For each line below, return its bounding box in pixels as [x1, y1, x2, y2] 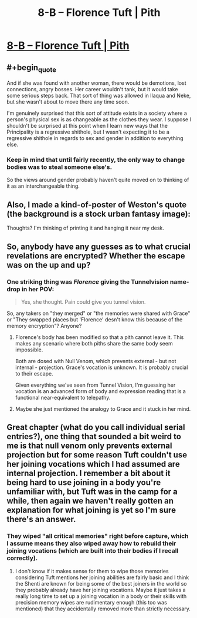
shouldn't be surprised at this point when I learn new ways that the [6, 122, 168, 129]
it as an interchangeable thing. [6, 182, 80, 190]
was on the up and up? [6, 260, 91, 270]
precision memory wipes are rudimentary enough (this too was [15, 599, 168, 606]
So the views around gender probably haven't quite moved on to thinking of [6, 177, 189, 184]
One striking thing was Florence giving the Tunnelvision [6, 277, 169, 285]
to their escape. [15, 370, 53, 377]
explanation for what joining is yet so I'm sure [6, 505, 176, 515]
